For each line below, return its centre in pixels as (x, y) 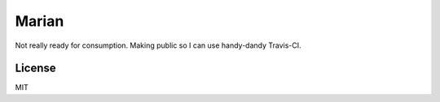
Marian (40, 21)
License (35, 68)
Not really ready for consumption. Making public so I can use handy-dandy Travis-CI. (158, 45)
